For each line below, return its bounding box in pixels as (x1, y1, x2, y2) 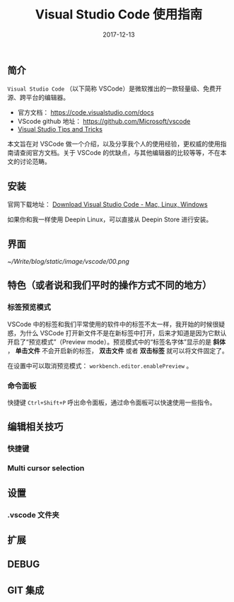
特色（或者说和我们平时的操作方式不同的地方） (7, 279, 212, 291)
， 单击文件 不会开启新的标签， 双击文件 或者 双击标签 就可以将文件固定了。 (7, 346, 228, 354)
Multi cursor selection (7, 463, 85, 473)
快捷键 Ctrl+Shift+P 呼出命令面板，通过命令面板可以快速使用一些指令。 (7, 398, 216, 407)
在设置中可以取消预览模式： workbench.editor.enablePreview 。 (7, 361, 193, 370)
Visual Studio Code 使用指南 (35, 6, 203, 23)
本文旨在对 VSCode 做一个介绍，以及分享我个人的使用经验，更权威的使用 (7, 139, 221, 149)
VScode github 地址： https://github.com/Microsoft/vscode (17, 117, 191, 126)
